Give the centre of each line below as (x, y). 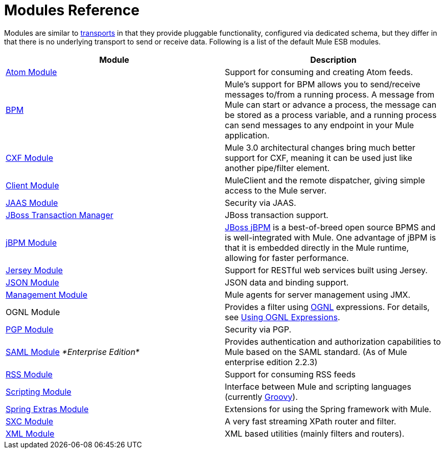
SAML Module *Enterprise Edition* (73, 352)
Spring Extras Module (47, 409)
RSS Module (29, 374)
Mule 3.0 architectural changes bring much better (320, 147)
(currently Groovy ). (261, 397)
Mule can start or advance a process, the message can (331, 104)
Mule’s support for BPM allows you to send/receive (323, 84)
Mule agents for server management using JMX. (318, 294)
